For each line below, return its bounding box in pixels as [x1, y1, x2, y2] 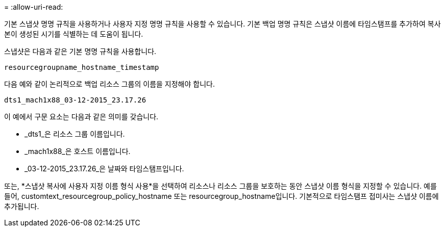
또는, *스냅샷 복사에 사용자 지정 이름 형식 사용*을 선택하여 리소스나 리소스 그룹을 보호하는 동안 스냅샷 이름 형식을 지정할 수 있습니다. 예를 [4, 182, 437, 190]
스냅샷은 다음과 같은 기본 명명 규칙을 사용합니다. [4, 47, 157, 56]
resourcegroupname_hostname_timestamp [4, 63, 159, 71]
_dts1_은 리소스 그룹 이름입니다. [24, 130, 125, 138]
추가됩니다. [4, 202, 39, 211]
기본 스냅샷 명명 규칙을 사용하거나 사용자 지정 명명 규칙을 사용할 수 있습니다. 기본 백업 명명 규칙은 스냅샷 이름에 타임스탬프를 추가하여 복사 [4, 19, 441, 28]
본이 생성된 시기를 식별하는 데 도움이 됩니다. [4, 30, 143, 38]
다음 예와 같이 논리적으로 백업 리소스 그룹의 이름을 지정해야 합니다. [4, 80, 215, 88]
